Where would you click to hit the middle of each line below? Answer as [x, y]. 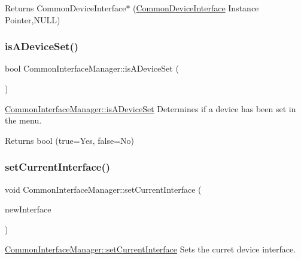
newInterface [28, 209]
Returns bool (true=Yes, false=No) [69, 140]
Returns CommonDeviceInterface [66, 8]
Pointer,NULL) [33, 19]
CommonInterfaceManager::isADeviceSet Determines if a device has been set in [150, 108]
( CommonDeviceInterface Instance [196, 8]
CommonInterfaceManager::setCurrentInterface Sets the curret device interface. [150, 249]
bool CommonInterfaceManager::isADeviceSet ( [92, 68]
